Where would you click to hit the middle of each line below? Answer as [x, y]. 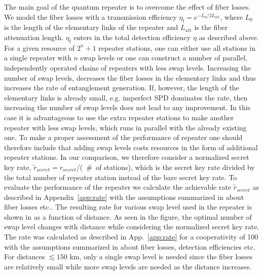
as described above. [229, 37]
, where [231, 16]
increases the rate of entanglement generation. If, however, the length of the [122, 88]
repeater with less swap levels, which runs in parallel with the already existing [125, 127]
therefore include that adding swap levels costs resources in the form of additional [131, 147]
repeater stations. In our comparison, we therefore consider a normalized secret [127, 157]
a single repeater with [38, 58]
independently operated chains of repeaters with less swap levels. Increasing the [128, 67]
